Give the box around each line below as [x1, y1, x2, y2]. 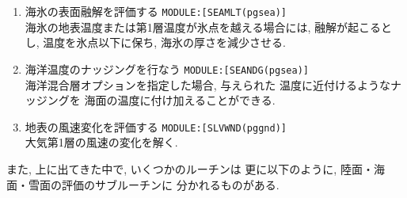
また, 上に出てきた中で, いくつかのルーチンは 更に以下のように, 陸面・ [6, 160, 374, 177]
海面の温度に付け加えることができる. [84, 92, 276, 109]
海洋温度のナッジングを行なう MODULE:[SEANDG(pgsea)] [25, 60, 309, 77]
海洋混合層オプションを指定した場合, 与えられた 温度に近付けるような [25, 76, 391, 93]
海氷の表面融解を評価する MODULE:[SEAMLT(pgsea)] [25, 3, 287, 19]
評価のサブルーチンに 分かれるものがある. [61, 176, 280, 192]
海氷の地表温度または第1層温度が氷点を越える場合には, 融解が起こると [25, 18, 392, 35]
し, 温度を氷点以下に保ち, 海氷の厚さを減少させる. [25, 34, 286, 51]
